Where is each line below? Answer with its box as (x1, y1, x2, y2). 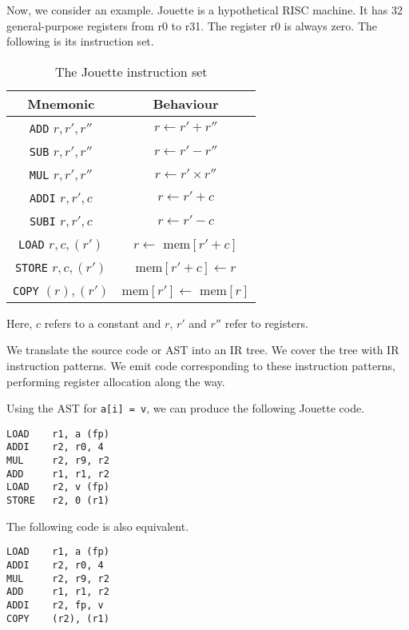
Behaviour (153, 94, 219, 113)
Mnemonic (27, 94, 95, 113)
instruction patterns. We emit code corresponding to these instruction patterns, (6, 357, 395, 373)
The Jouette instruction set (54, 62, 208, 81)
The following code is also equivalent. (6, 517, 189, 534)
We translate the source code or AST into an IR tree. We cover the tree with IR (6, 341, 399, 358)
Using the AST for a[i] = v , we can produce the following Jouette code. (6, 400, 365, 417)
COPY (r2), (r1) (6, 612, 109, 624)
